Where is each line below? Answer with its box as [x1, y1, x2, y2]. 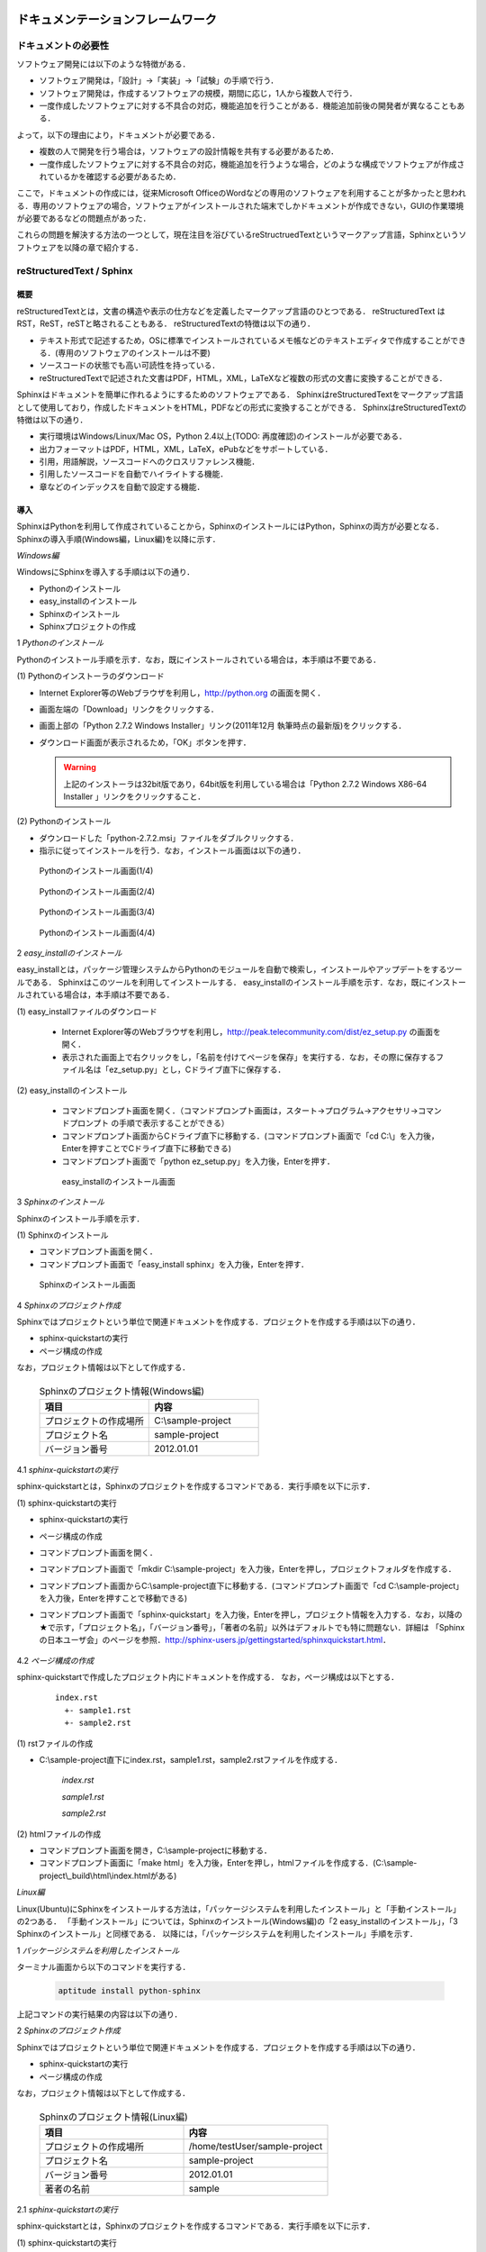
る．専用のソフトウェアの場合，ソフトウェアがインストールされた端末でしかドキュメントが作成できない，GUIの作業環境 [16, 200, 464, 211]
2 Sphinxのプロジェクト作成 [16, 2025, 121, 2036]
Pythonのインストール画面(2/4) [39, 885, 156, 896]
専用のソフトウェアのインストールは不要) [58, 347, 211, 358]
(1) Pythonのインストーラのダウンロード [16, 671, 166, 682]
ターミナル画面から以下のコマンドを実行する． [16, 1962, 191, 1973]
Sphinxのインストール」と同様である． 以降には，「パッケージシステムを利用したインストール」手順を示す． [16, 1929, 418, 1939]
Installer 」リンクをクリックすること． [63, 791, 206, 802]
